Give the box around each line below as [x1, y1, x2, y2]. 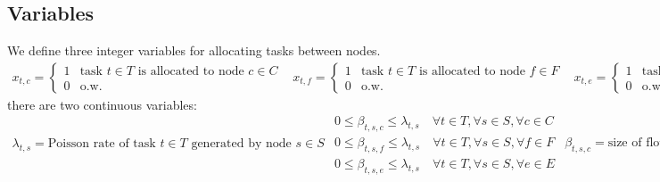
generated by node [191, 137, 292, 151]
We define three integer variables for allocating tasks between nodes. [7, 41, 381, 60]
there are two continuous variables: [7, 95, 197, 113]
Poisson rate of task [47, 137, 156, 151]
